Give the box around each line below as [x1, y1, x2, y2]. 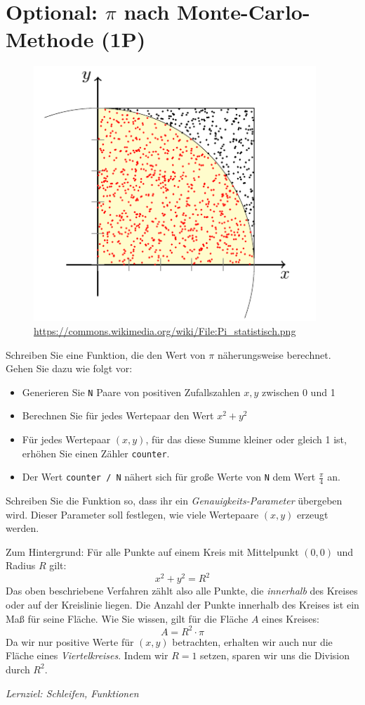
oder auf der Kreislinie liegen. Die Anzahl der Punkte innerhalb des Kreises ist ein [6, 597, 359, 612]
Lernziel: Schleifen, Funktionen [6, 685, 139, 700]
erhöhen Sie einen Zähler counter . [22, 445, 170, 460]
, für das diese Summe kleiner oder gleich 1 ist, [145, 431, 347, 446]
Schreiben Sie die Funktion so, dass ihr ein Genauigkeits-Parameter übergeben [6, 493, 343, 508]
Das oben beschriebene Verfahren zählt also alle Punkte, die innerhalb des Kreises [6, 583, 358, 598]
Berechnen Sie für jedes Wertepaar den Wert [22, 408, 214, 423]
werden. [6, 521, 39, 535]
